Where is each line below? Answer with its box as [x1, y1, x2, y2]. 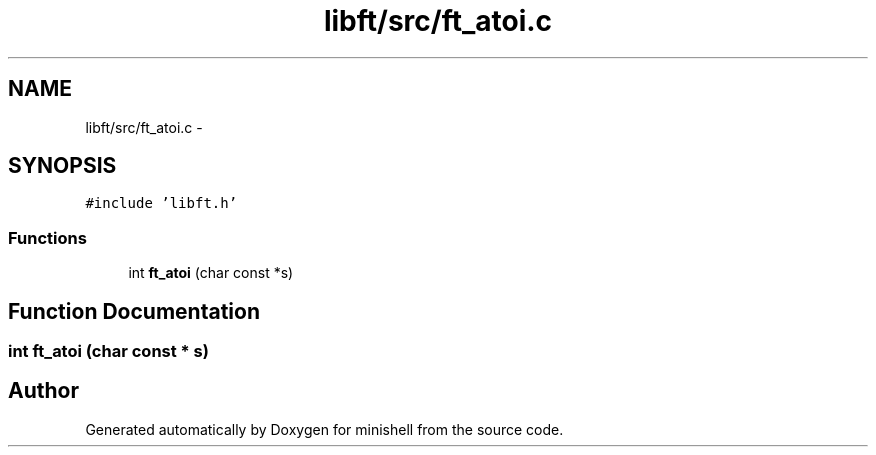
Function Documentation [8, 298, 260, 324]
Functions [8, 227, 87, 248]
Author [8, 378, 79, 404]
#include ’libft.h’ [85, 195, 238, 212]
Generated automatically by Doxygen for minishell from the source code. [85, 420, 564, 438]
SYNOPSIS [8, 153, 117, 179]
